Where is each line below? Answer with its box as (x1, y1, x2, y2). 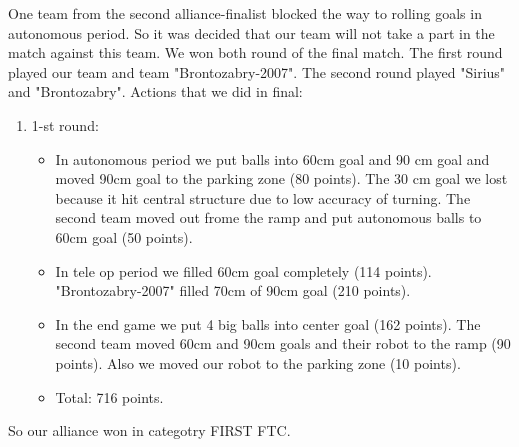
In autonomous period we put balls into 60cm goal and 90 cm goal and (55, 148, 490, 169)
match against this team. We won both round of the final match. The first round (8, 42, 503, 63)
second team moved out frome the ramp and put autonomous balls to (55, 207, 482, 228)
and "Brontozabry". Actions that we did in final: (8, 81, 303, 102)
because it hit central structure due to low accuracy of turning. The (55, 187, 471, 208)
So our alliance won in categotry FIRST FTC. (8, 420, 291, 441)
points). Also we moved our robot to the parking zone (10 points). (55, 352, 461, 373)
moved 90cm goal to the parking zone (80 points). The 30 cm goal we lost (55, 168, 508, 189)
